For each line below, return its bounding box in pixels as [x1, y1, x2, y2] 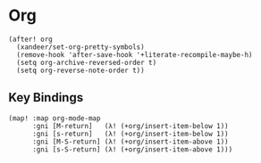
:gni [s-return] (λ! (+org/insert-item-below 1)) [31, 129, 229, 138]
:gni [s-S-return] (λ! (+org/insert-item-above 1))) [31, 144, 233, 154]
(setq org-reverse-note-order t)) [16, 66, 145, 75]
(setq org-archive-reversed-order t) [16, 58, 157, 67]
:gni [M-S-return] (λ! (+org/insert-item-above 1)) [31, 137, 229, 146]
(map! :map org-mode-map [8, 113, 101, 123]
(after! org [8, 35, 53, 44]
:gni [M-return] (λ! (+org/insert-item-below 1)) [31, 121, 229, 130]
